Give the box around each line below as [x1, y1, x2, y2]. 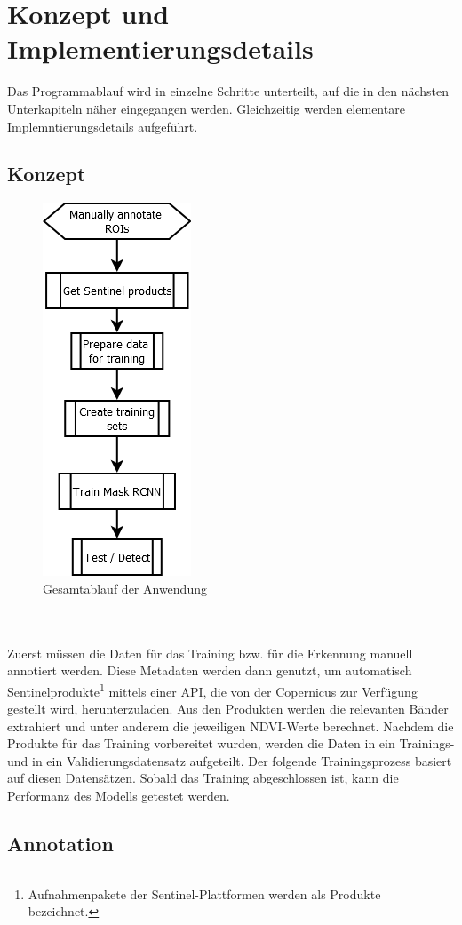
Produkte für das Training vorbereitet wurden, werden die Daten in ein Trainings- [7, 734, 455, 753]
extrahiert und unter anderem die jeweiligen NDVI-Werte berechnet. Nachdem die [7, 716, 454, 735]
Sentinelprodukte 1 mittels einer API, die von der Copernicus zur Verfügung [7, 679, 418, 700]
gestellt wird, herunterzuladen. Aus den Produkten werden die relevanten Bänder [7, 699, 449, 718]
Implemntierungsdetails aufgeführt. [7, 116, 198, 135]
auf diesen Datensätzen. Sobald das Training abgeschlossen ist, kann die [7, 769, 399, 787]
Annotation [7, 830, 114, 857]
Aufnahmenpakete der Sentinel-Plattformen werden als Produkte [28, 884, 381, 903]
